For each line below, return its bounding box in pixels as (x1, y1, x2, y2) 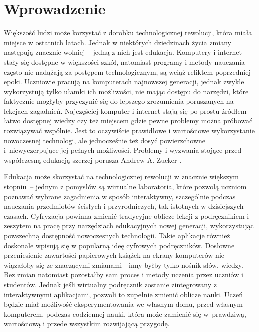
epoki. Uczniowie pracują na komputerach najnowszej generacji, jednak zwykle (4, 76, 244, 87)
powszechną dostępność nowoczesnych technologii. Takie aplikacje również (4, 230, 230, 240)
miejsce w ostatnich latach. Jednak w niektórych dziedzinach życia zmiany (4, 37, 231, 47)
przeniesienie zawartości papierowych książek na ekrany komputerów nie (4, 250, 224, 260)
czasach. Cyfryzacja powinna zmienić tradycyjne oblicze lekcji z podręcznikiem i (4, 210, 249, 221)
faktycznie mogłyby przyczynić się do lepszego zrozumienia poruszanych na (4, 96, 234, 106)
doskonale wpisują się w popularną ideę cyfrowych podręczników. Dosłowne (4, 240, 235, 250)
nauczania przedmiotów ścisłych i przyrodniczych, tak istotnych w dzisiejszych (4, 201, 244, 211)
